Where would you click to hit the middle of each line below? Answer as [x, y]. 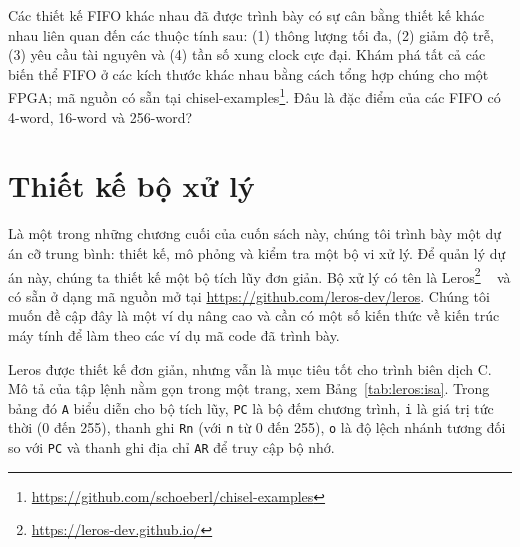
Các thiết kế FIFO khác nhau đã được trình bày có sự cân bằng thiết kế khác [246, 15]
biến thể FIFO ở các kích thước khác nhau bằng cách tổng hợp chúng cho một [248, 73]
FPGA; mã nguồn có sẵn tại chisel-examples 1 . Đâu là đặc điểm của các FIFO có [254, 96]
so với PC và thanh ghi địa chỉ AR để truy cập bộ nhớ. [171, 447]
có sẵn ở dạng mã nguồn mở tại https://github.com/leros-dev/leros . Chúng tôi [249, 295]
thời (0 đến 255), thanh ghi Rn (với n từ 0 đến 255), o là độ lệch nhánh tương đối [257, 427]
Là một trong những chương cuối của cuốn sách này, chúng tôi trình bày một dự [255, 233]
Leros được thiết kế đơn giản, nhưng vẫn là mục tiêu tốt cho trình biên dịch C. [250, 368]
